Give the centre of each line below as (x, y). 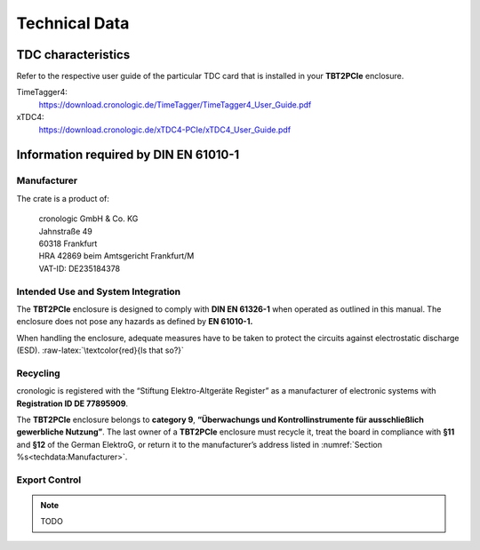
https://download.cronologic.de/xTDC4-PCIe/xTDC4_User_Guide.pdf (165, 130)
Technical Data (73, 23)
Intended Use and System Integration (99, 291)
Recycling (39, 373)
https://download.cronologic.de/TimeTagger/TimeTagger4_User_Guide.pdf (175, 104)
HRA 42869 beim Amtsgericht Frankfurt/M (116, 256)
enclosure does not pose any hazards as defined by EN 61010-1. (135, 322)
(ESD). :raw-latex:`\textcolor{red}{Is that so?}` (100, 350)
